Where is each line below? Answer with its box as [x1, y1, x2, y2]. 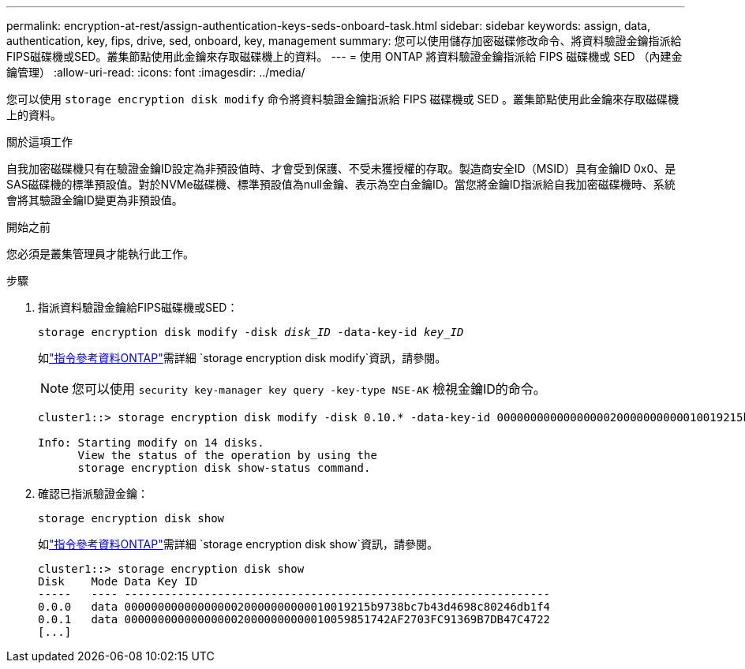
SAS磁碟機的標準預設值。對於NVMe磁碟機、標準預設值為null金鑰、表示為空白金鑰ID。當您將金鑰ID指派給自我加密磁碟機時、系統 [6, 178, 676, 191]
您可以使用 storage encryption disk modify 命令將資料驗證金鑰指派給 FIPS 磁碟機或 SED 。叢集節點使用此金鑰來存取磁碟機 [6, 92, 679, 106]
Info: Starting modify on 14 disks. [38, 436, 264, 449]
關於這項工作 [6, 135, 73, 148]
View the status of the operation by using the [77, 449, 377, 462]
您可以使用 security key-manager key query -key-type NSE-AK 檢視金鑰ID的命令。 [72, 381, 546, 397]
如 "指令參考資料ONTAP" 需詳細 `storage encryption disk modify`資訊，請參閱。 [38, 351, 447, 364]
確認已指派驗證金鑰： [38, 487, 148, 500]
